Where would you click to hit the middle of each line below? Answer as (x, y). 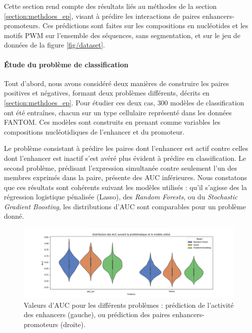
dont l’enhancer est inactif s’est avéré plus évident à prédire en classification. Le (125, 158)
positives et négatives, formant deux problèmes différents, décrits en (107, 93)
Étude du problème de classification (66, 64)
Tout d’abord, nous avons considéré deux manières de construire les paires (117, 83)
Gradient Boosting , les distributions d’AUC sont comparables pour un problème (125, 206)
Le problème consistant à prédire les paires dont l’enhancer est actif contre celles (126, 148)
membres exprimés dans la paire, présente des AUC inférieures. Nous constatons (126, 177)
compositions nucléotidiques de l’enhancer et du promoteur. (94, 131)
